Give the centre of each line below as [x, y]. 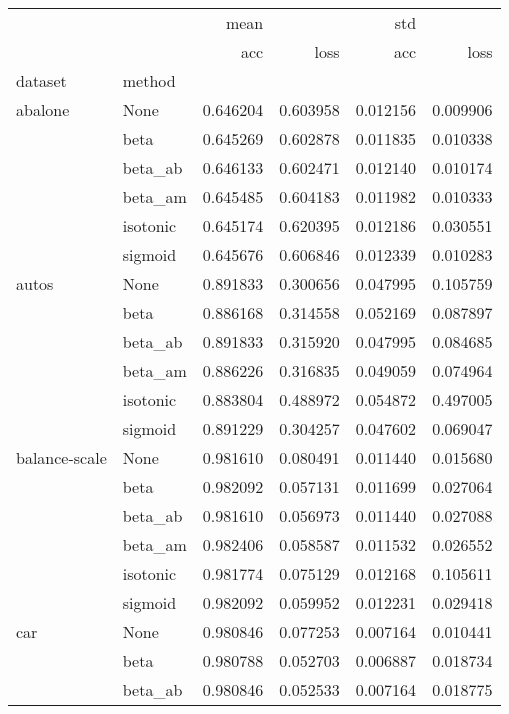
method [149, 80]
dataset [41, 80]
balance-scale [61, 457]
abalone [43, 109]
